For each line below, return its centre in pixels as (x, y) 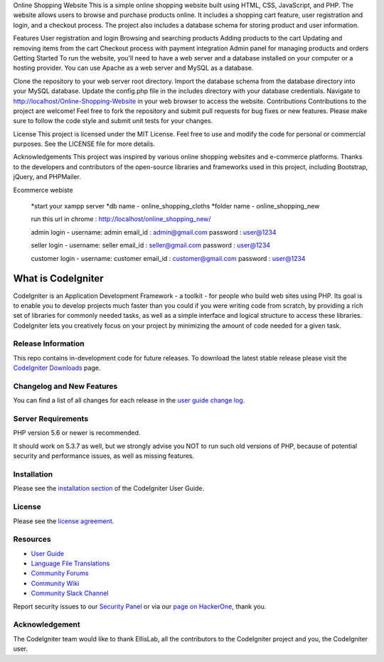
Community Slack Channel (70, 593)
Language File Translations (70, 564)
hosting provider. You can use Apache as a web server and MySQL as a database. (133, 68)
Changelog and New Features (65, 386)
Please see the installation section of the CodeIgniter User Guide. (109, 489)
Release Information (49, 343)
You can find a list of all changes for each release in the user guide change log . (129, 400)
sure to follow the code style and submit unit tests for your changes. (113, 121)
